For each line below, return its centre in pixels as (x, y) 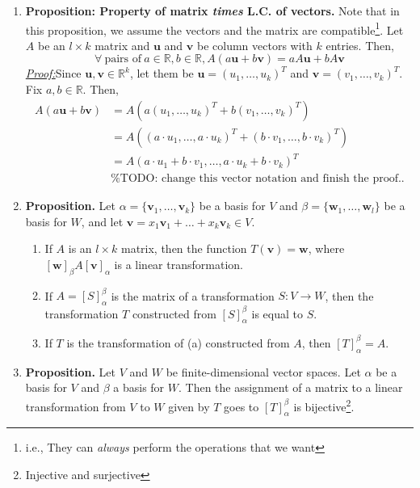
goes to (241, 406)
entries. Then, (360, 45)
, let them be (162, 73)
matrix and (122, 45)
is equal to (277, 313)
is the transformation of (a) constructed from (178, 342)
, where (326, 248)
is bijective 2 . (324, 405)
